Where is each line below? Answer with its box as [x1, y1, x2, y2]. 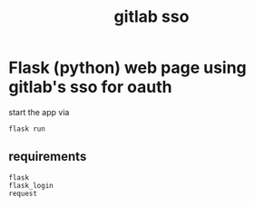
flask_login [8, 181, 54, 190]
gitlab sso [113, 6, 190, 27]
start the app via [8, 106, 70, 117]
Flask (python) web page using [8, 57, 247, 78]
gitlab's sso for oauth [8, 77, 172, 97]
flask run [8, 124, 46, 133]
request [8, 189, 38, 198]
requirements [8, 149, 87, 164]
